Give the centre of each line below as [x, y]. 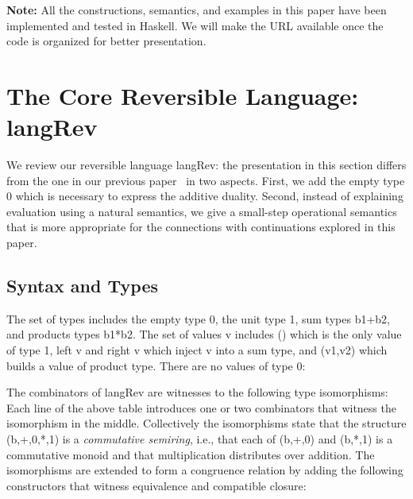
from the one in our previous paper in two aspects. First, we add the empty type [206, 180]
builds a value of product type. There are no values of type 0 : [156, 365]
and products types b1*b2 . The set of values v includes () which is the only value [204, 334]
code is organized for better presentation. [106, 41]
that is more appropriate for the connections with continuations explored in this [201, 227]
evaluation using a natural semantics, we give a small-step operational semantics [202, 211]
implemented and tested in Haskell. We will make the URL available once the [195, 25]
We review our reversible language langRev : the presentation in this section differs [206, 165]
